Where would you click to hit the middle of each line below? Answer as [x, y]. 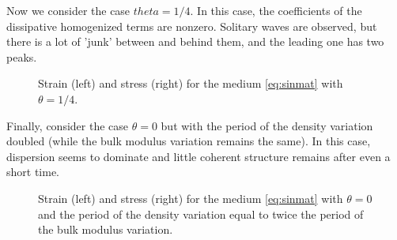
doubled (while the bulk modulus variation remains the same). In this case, [189, 141]
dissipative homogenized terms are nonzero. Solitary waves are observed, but [192, 26]
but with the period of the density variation [267, 125]
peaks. [22, 56]
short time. [33, 172]
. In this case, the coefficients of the [276, 10]
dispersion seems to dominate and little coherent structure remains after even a [198, 156]
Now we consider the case [68, 10]
